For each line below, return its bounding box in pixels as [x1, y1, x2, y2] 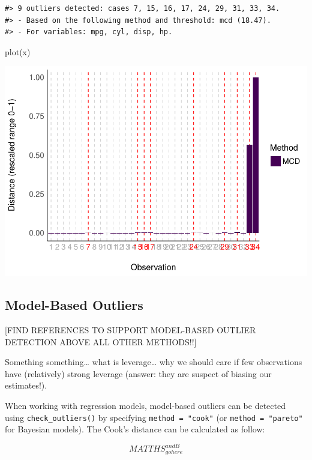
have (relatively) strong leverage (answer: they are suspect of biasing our [5, 367, 272, 380]
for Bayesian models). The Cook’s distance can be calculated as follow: [5, 423, 265, 435]
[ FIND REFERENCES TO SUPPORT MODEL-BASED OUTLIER [5, 324, 256, 336]
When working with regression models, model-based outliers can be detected [5, 399, 286, 412]
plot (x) [5, 45, 31, 58]
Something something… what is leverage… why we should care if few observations [5, 356, 302, 368]
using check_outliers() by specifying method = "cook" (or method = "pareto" [5, 411, 303, 423]
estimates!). [5, 379, 47, 392]
